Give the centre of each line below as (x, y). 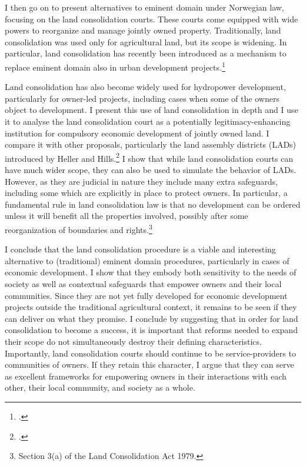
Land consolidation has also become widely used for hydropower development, (145, 87)
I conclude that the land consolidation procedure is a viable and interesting (140, 249)
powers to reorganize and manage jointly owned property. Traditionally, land (143, 30)
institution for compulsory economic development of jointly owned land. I (137, 133)
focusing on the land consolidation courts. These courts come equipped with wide (152, 19)
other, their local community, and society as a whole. (100, 387)
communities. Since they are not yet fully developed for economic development (146, 295)
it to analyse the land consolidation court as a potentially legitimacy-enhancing (148, 121)
